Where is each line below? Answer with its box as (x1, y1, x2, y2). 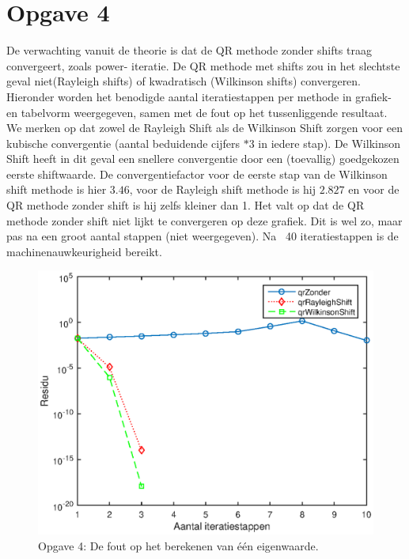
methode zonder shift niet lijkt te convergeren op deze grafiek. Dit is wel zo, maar (6, 212, 403, 229)
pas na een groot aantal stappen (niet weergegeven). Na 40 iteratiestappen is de (6, 228, 399, 244)
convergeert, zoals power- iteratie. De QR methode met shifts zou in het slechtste (6, 57, 400, 74)
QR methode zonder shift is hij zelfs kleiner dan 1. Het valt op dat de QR (6, 197, 365, 213)
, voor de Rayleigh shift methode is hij (129, 181, 316, 198)
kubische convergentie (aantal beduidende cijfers (6, 134, 240, 151)
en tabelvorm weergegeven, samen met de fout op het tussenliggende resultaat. (6, 104, 388, 120)
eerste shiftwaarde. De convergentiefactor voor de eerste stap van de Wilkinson (6, 165, 388, 182)
